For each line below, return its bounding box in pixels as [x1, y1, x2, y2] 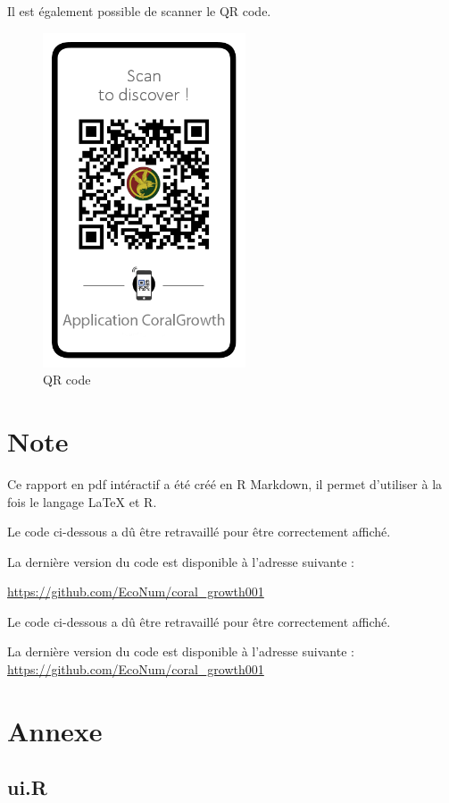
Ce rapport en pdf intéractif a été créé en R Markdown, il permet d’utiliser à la [7, 474, 443, 493]
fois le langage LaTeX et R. [7, 492, 157, 511]
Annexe [7, 712, 103, 748]
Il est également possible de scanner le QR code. [7, 2, 271, 20]
